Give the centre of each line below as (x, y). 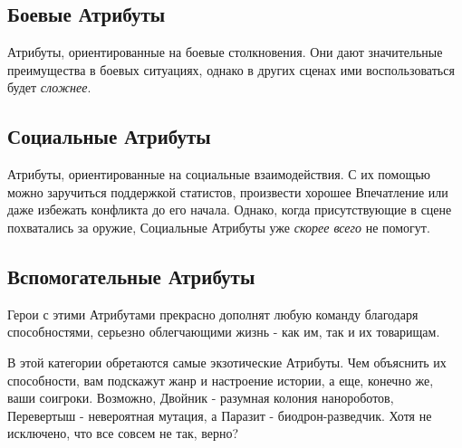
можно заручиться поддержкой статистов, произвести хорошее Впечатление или (228, 191)
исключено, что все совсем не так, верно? (123, 433)
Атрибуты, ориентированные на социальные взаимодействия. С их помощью (219, 174)
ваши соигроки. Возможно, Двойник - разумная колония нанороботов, (201, 398)
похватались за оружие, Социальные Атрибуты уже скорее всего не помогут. (219, 227)
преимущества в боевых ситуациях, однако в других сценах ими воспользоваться (231, 69)
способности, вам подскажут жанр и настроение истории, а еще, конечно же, (221, 380)
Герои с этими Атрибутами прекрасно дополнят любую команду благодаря (213, 314)
